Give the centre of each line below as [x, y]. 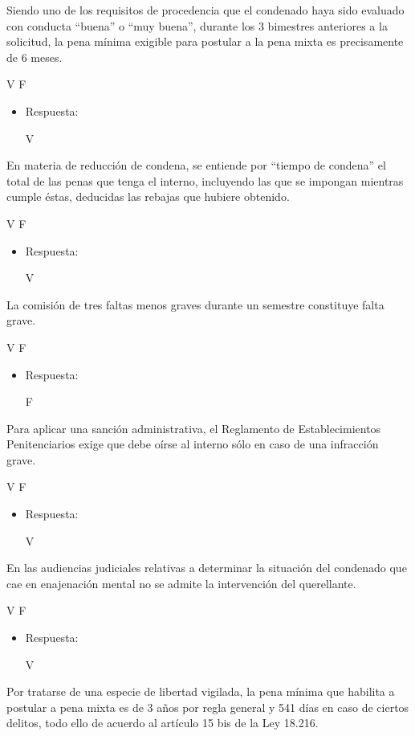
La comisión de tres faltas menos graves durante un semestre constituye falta [195, 304]
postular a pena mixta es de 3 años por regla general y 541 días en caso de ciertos [208, 707]
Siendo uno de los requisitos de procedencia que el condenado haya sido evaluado [205, 10]
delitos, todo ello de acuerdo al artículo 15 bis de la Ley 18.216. [163, 723]
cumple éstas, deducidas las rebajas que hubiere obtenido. [148, 196]
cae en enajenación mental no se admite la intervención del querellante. [181, 583]
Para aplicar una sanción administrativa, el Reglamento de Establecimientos [194, 428]
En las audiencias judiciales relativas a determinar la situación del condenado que [207, 568]
